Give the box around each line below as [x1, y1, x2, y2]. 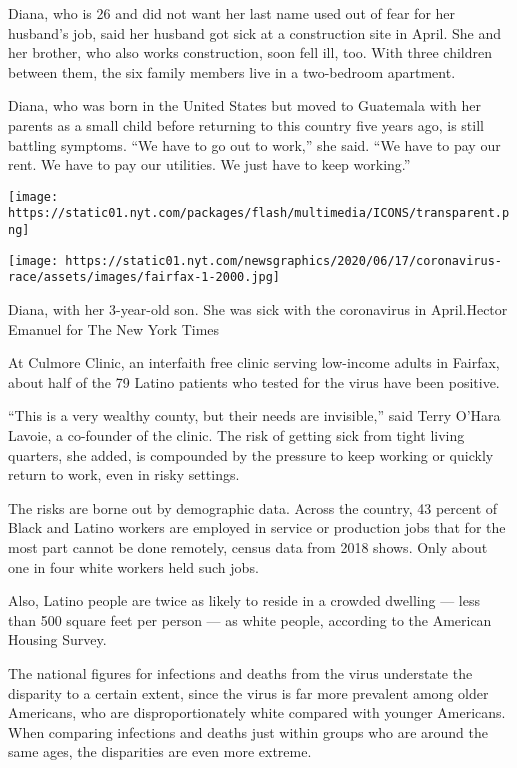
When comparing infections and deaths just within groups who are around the [8, 721, 489, 742]
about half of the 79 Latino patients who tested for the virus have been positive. [8, 371, 500, 392]
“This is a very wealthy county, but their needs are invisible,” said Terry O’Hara [8, 405, 501, 426]
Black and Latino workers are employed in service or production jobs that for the [8, 517, 506, 538]
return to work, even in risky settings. [8, 464, 240, 485]
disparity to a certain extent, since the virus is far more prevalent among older [8, 682, 489, 703]
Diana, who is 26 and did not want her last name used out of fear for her [8, 3, 456, 23]
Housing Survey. [8, 629, 107, 650]
